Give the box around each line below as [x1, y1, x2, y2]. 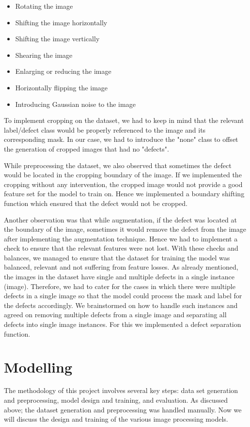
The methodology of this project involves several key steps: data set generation [4, 385, 238, 395]
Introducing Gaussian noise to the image [15, 99, 136, 109]
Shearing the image [15, 50, 73, 60]
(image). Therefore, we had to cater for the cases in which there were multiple [4, 281, 235, 291]
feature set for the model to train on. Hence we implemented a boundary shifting [4, 188, 245, 199]
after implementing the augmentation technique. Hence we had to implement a [4, 233, 238, 243]
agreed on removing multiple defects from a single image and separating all [4, 309, 227, 320]
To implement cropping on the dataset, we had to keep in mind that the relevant [4, 115, 244, 125]
